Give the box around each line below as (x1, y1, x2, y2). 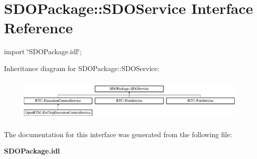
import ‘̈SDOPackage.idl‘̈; (4, 46, 82, 57)
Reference (4, 17, 73, 38)
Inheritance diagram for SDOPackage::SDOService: (4, 63, 160, 73)
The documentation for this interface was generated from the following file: (4, 129, 232, 139)
